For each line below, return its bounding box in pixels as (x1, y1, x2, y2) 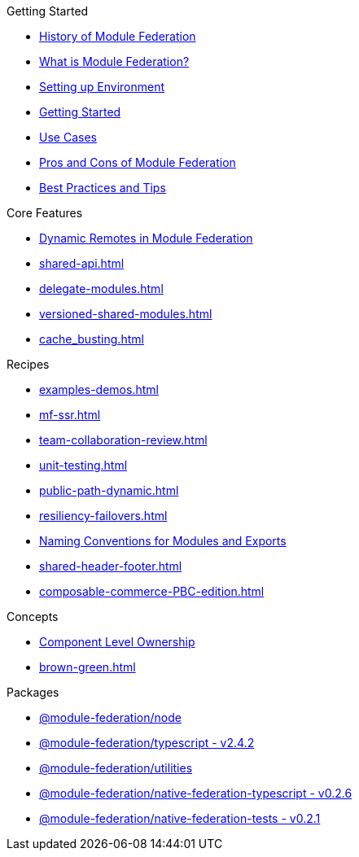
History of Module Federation (39, 29, 196, 43)
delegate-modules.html (39, 282, 164, 295)
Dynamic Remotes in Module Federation (39, 231, 253, 245)
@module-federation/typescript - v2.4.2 (39, 736, 255, 750)
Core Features (7, 206, 83, 220)
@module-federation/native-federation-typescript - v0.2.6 (39, 786, 352, 800)
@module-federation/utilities (39, 761, 193, 775)
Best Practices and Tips (39, 181, 166, 195)
